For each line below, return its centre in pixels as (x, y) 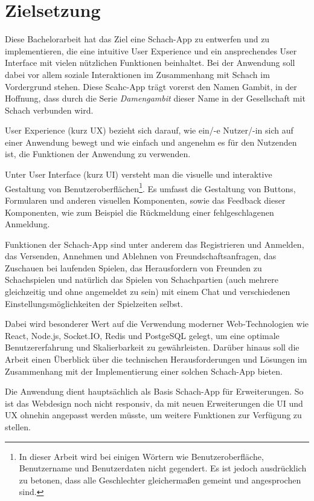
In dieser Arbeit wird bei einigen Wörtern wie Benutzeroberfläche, (141, 456)
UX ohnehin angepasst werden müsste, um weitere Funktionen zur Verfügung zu (153, 415)
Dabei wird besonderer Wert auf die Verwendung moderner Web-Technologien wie (157, 324)
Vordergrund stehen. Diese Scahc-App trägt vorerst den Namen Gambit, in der (151, 86)
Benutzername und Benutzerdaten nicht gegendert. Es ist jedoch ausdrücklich (163, 468)
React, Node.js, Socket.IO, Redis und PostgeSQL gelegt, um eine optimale (142, 335)
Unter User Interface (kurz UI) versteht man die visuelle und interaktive (139, 174)
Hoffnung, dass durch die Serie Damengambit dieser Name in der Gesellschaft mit (155, 98)
